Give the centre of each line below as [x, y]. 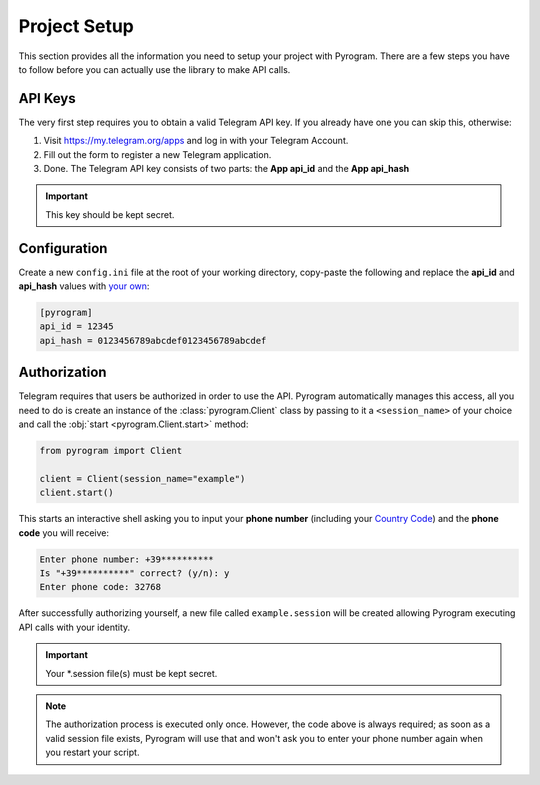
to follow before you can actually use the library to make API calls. [154, 69]
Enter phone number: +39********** [126, 559]
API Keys [47, 98]
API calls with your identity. [74, 627]
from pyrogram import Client [111, 451]
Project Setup [76, 26]
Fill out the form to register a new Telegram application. [157, 154]
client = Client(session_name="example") [142, 478]
